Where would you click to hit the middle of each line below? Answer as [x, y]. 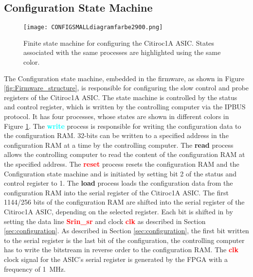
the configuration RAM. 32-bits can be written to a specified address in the [116, 135]
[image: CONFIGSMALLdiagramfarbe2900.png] [93, 27]
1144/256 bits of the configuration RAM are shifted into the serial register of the [124, 202]
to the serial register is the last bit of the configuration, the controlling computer [124, 240]
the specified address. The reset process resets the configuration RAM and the [122, 164]
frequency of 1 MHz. [35, 268]
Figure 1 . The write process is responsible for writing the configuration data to [123, 126]
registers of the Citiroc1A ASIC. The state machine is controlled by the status [121, 97]
